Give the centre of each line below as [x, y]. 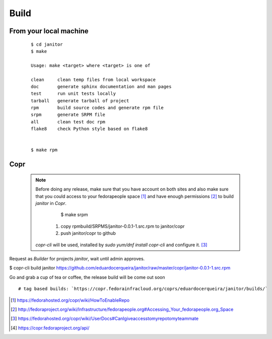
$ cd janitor [47, 44]
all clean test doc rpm [68, 122]
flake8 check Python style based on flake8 [89, 129]
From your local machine [49, 31]
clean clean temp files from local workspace [93, 80]
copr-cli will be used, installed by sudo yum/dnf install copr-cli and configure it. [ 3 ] [121, 245]
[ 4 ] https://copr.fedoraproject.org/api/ [50, 328]
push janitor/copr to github [88, 233]
